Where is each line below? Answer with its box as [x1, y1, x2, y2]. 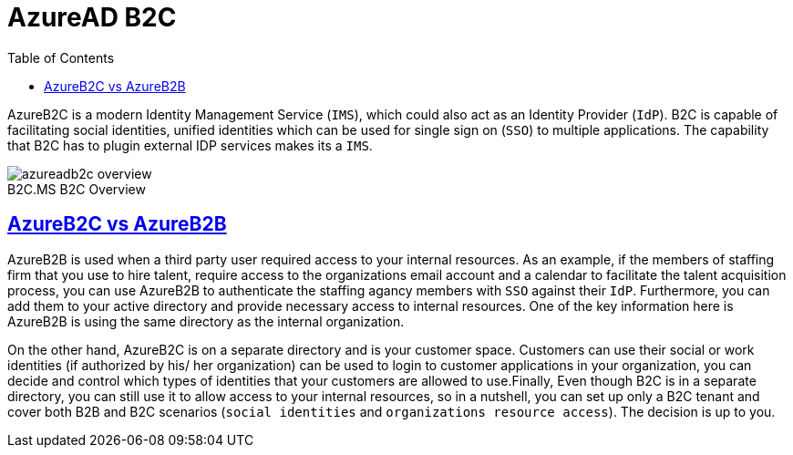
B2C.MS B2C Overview [7, 181, 146, 197]
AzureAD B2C [7, 2, 177, 33]
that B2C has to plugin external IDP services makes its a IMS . [7, 137, 373, 153]
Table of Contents [7, 49, 115, 66]
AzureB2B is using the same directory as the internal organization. [7, 313, 405, 329]
